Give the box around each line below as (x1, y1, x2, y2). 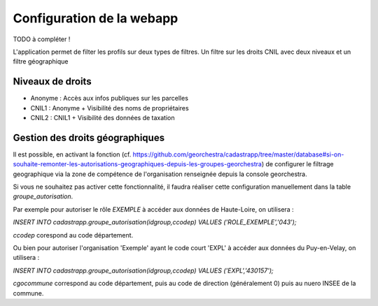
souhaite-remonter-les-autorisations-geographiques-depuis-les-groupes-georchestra (13, 160, 262, 168)
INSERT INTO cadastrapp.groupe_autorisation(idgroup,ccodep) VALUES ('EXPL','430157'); (13, 266, 274, 275)
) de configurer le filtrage (261, 160, 334, 168)
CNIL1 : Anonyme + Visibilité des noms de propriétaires (30, 103, 189, 112)
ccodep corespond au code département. (13, 231, 134, 239)
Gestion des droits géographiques (13, 131, 164, 143)
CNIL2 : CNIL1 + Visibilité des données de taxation (30, 114, 175, 122)
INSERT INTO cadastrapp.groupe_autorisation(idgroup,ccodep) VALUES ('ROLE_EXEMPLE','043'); (13, 218, 297, 226)
